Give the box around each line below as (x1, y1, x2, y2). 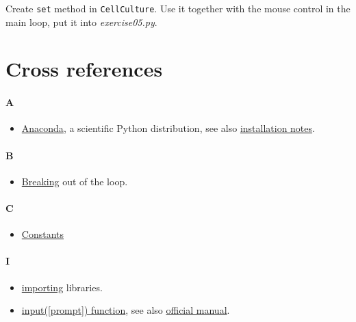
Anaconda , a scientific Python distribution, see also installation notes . (21, 121, 315, 135)
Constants (21, 227, 64, 241)
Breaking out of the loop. (21, 174, 128, 188)
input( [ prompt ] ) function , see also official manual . (21, 303, 230, 317)
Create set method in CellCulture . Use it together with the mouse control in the (5, 1, 351, 15)
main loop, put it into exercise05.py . (5, 14, 157, 29)
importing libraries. (21, 280, 103, 294)
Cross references (5, 55, 163, 83)
